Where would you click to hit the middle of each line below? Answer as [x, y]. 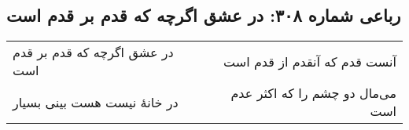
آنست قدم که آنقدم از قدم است [310, 61]
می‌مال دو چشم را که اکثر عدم [313, 93]
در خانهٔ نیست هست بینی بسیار [96, 102]
